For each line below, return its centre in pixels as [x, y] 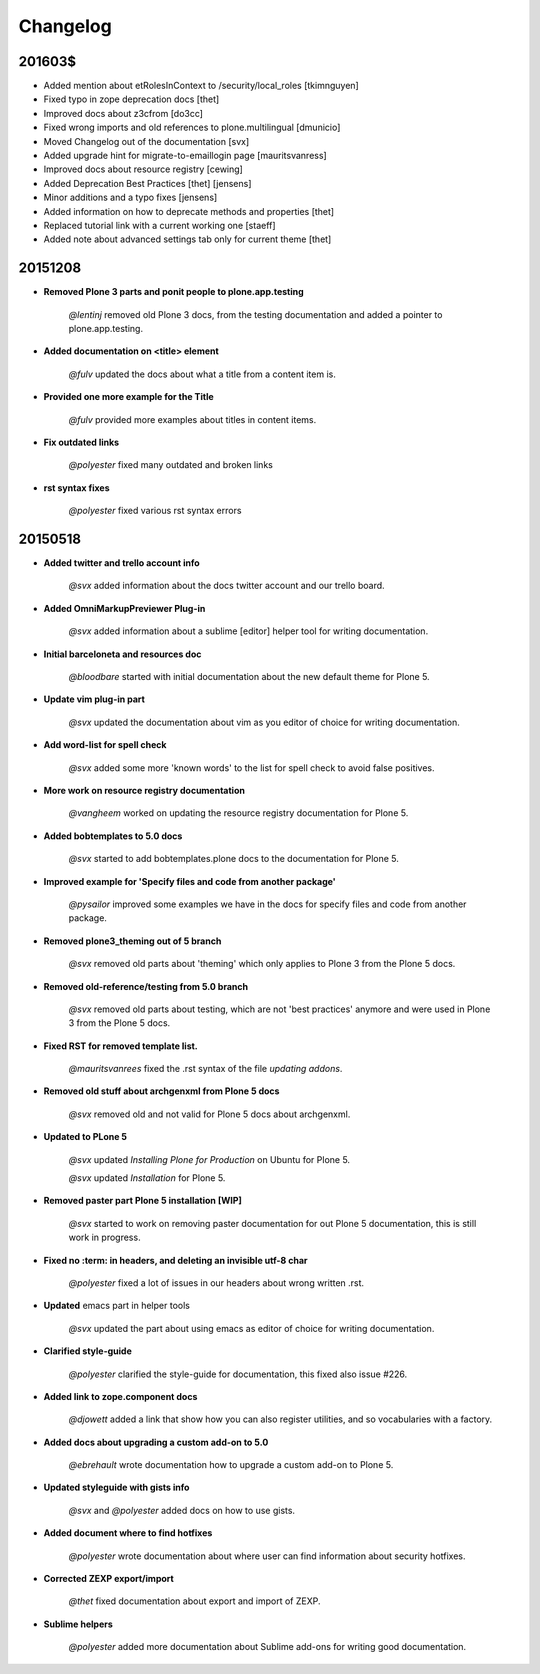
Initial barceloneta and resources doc [122, 654]
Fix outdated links [81, 442]
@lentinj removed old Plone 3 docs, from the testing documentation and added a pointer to [255, 314]
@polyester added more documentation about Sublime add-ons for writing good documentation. [267, 1647]
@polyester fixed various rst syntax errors [155, 511]
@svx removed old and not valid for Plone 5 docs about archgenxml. [209, 1114]
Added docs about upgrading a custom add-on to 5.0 [156, 1442]
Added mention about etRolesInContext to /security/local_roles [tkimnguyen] [201, 86]
